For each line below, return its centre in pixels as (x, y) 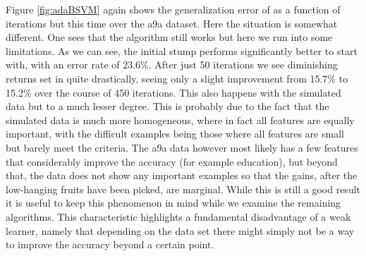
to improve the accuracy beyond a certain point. (110, 244)
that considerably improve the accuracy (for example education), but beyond (172, 161)
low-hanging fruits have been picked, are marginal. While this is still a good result (183, 189)
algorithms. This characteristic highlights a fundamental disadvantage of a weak (178, 216)
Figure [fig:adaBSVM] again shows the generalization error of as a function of (173, 9)
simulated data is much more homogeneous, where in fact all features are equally (180, 120)
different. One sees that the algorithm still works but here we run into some (169, 37)
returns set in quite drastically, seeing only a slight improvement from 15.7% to (177, 78)
